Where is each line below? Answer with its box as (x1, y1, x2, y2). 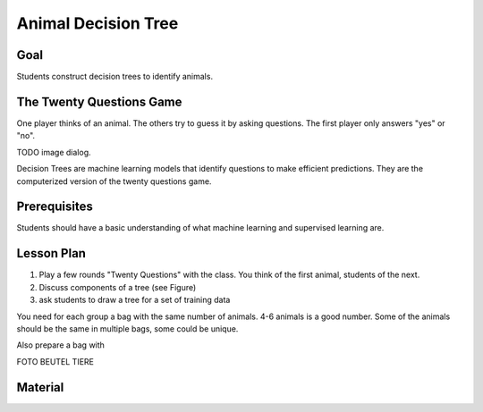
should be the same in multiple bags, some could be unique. (16, 323, 239, 334)
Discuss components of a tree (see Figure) (38, 282, 197, 292)
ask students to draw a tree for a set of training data (38, 295, 231, 306)
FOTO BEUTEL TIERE (16, 356, 94, 366)
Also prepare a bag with (16, 340, 105, 350)
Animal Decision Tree (16, 13, 179, 33)
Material (16, 380, 64, 395)
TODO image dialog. (16, 147, 91, 157)
